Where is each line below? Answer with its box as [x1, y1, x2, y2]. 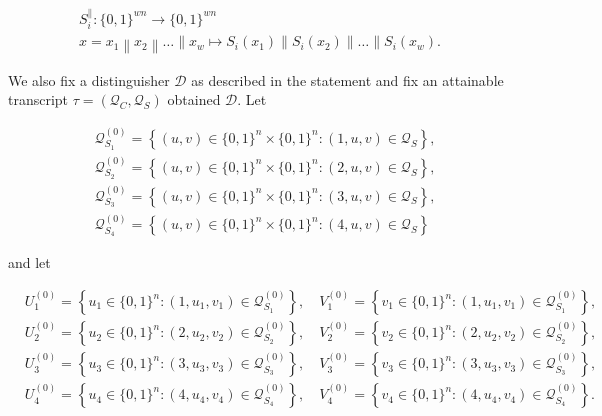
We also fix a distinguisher [8, 69, 170, 90]
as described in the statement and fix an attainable [191, 69, 504, 90]
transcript [8, 89, 69, 110]
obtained [167, 89, 221, 110]
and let [8, 252, 51, 273]
